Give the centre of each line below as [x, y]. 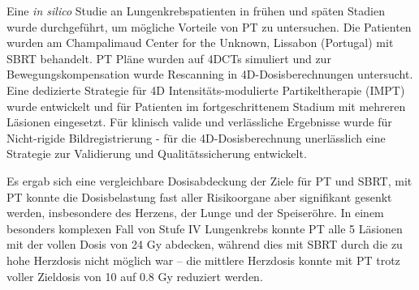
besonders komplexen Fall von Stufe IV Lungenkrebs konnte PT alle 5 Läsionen [205, 228]
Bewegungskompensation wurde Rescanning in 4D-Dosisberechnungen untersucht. [210, 74]
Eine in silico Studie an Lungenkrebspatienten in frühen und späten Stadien [196, 11]
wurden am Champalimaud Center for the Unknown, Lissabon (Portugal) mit [200, 43]
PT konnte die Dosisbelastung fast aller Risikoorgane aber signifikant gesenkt [199, 196]
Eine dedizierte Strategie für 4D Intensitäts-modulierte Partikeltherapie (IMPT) [206, 90]
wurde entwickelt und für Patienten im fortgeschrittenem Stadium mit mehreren [206, 106]
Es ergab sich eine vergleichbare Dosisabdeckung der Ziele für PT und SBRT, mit [209, 180]
